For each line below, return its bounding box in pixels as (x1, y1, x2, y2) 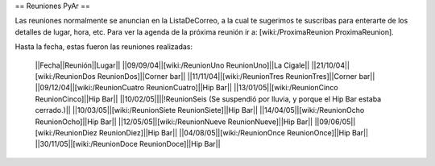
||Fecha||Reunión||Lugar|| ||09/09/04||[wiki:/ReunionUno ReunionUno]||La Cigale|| (35, 60, 310, 70)
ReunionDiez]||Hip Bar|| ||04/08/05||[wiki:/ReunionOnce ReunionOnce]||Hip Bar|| (98, 127, 369, 137)
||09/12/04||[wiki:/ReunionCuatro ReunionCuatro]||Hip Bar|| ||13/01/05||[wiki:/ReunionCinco (35, 83, 338, 93)
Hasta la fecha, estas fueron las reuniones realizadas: (14, 42, 193, 52)
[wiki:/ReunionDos (35, 71, 96, 81)
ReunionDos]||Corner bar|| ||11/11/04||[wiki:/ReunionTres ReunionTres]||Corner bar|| (97, 71, 375, 81)
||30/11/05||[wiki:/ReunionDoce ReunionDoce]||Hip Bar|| (35, 139, 221, 149)
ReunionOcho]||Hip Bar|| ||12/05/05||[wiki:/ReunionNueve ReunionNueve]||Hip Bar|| (35, 117, 313, 127)
